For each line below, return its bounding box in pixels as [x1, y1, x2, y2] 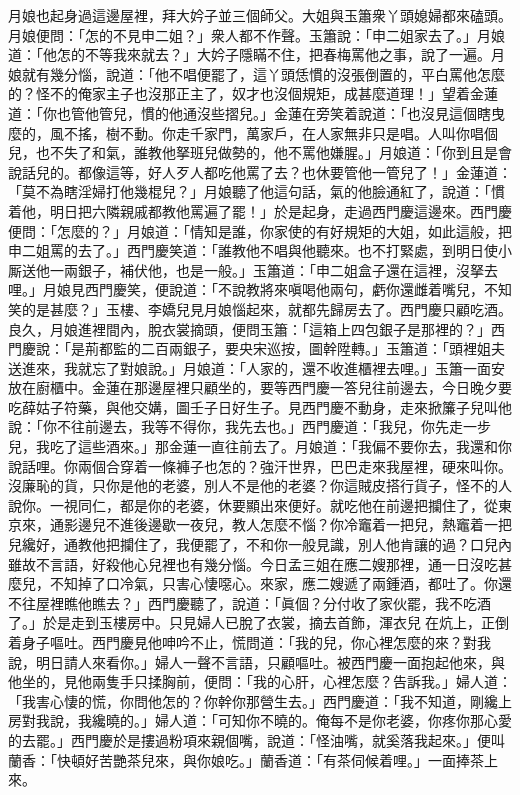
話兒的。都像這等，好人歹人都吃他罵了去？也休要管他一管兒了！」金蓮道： [21, 161, 512, 182]
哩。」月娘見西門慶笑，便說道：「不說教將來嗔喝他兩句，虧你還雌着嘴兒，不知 [8, 279, 512, 300]
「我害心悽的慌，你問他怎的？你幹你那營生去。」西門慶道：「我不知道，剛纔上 [8, 690, 512, 711]
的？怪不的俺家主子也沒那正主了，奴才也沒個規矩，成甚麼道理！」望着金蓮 [8, 83, 498, 104]
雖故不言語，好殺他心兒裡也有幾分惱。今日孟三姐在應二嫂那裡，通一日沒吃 [8, 553, 498, 574]
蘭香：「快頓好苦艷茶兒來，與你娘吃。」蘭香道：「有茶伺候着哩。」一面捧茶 [8, 749, 484, 770]
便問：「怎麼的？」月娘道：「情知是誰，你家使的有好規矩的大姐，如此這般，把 [8, 220, 512, 241]
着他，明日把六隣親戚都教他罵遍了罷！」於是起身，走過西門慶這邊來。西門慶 [8, 200, 512, 221]
